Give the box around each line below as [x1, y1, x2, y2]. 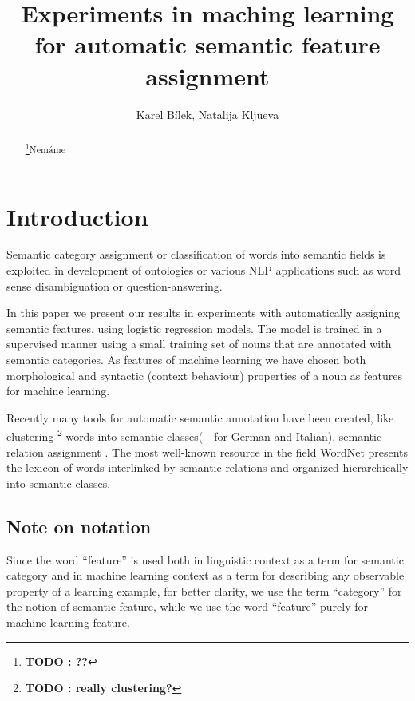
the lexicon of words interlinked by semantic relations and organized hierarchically [6, 459, 409, 476]
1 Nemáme [25, 140, 65, 156]
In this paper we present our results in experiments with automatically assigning [6, 304, 401, 321]
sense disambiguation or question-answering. [6, 277, 223, 294]
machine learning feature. [6, 614, 130, 630]
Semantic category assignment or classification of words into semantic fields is [6, 246, 386, 263]
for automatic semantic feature [34, 28, 381, 61]
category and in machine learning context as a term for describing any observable [6, 567, 405, 584]
